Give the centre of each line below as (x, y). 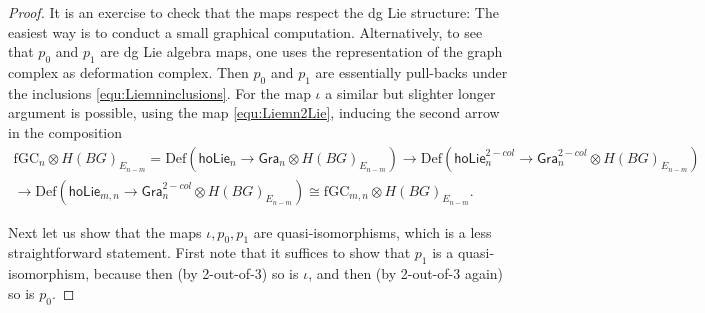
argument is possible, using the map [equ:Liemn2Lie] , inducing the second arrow (254, 112)
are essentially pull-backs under (411, 71)
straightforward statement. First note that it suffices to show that (209, 252)
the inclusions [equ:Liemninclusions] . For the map (159, 92)
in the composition (65, 131)
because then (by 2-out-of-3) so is (196, 273)
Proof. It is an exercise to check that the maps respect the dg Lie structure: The (253, 12)
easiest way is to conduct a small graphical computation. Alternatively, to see (245, 31)
